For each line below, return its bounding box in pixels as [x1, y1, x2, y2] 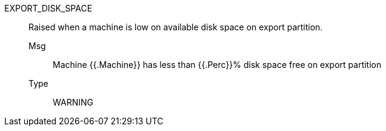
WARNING [53, 97, 93, 107]
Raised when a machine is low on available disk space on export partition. [28, 22, 323, 32]
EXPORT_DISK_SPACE [4, 3, 93, 13]
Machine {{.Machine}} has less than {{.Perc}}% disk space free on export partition [53, 59, 382, 70]
